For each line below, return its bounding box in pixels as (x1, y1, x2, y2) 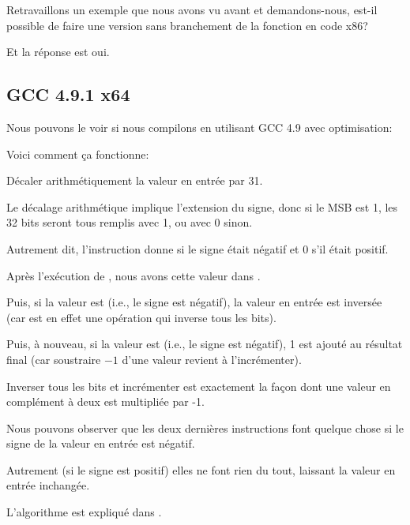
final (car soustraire (6, 351, 101, 367)
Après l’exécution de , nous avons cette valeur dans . (6, 267, 261, 283)
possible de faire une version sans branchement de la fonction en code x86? (6, 17, 368, 33)
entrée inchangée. (6, 477, 90, 493)
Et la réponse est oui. (6, 43, 110, 60)
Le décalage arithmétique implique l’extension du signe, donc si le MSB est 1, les (6, 198, 398, 215)
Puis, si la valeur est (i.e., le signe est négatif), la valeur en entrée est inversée (6, 294, 382, 310)
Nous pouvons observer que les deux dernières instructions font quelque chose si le (6, 419, 404, 436)
